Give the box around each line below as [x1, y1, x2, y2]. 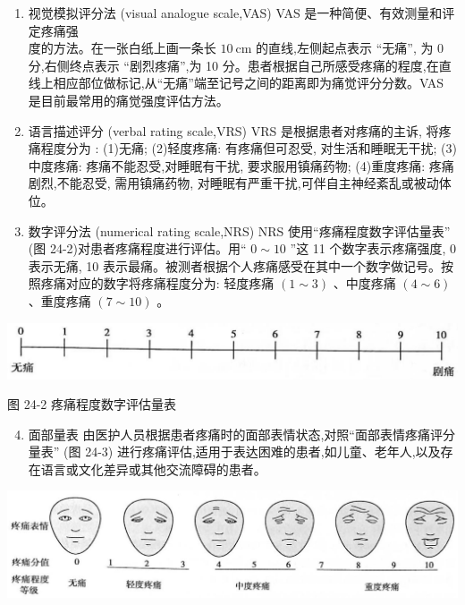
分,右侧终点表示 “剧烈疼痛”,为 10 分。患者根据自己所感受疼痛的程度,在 [28, 55, 439, 74]
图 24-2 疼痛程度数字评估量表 [7, 395, 176, 413]
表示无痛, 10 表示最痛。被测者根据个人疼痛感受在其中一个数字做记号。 [28, 256, 442, 275]
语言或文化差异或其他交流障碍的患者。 [40, 459, 266, 478]
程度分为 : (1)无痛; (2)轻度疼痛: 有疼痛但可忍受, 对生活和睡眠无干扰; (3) [40, 139, 457, 158]
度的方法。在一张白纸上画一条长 [28, 38, 216, 57]
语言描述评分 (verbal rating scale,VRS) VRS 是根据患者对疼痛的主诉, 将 [28, 121, 439, 140]
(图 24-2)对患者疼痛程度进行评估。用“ [28, 239, 247, 258]
